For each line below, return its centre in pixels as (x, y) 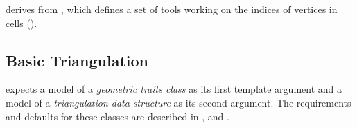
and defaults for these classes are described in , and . (117, 116)
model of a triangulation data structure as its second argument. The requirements (178, 102)
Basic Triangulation (77, 60)
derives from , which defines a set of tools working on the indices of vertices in (172, 9)
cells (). (21, 22)
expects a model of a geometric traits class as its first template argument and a (174, 89)
